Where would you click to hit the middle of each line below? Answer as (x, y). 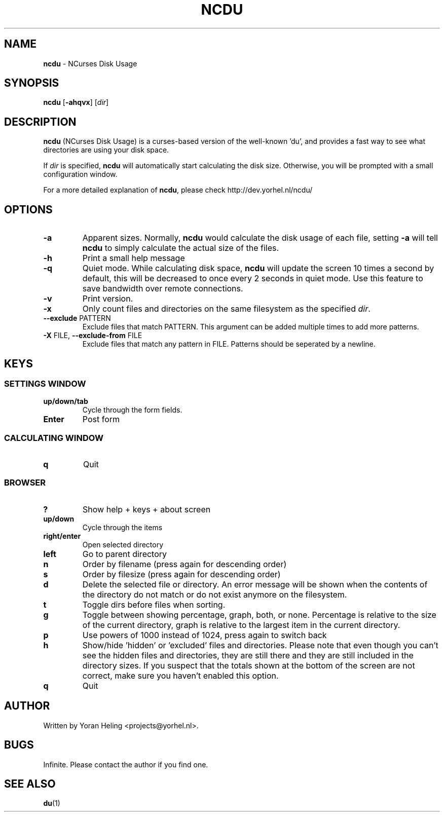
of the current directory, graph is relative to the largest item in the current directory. (241, 625)
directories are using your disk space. (106, 150)
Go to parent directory (125, 554)
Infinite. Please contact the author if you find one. (126, 764)
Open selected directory (123, 544)
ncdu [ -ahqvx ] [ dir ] (76, 102)
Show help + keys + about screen (147, 509)
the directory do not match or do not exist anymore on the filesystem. (215, 594)
